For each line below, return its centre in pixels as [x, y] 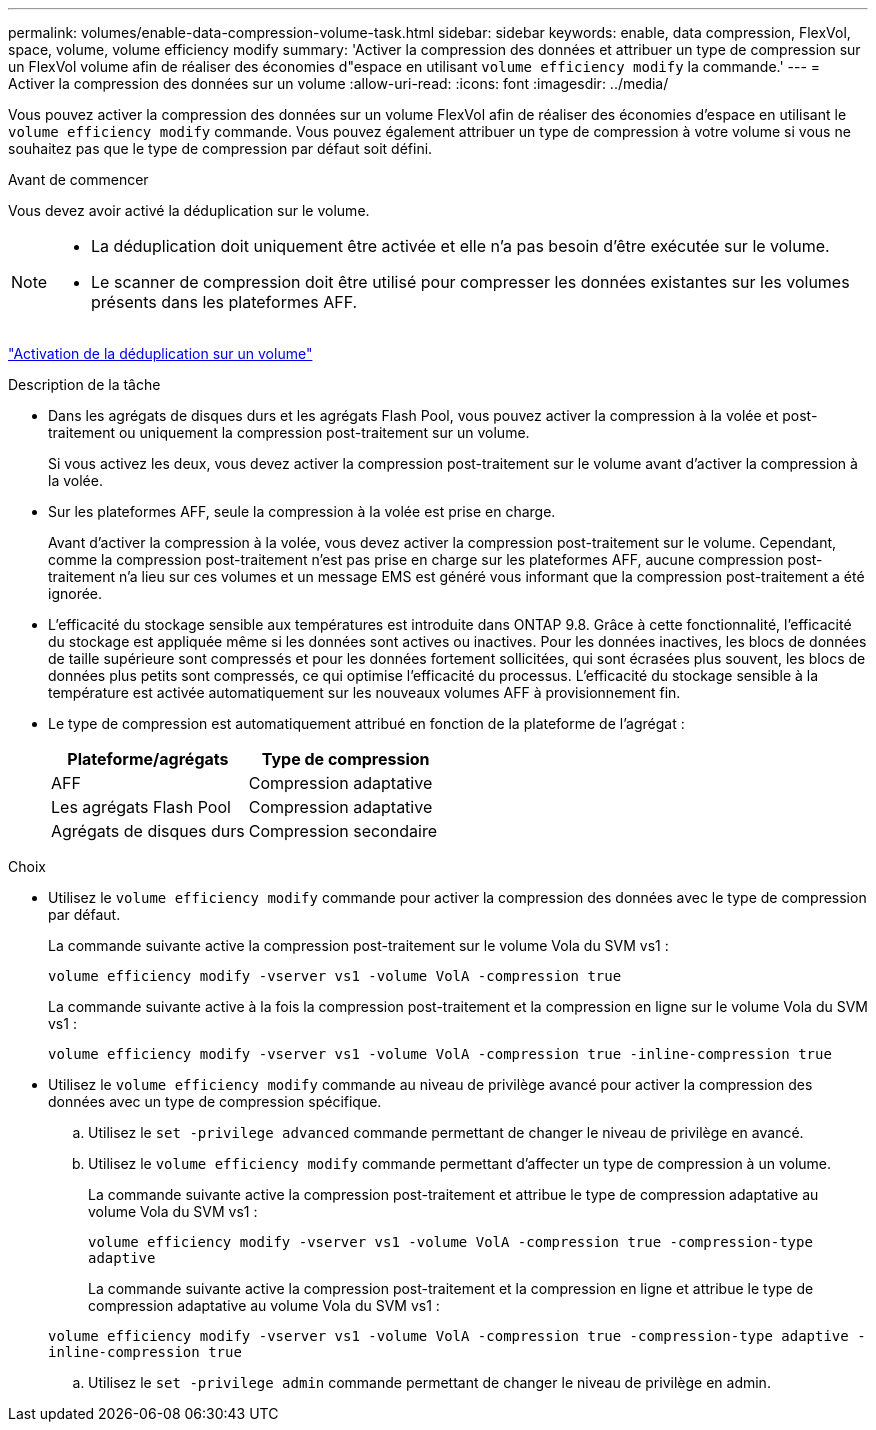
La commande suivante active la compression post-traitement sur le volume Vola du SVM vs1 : [358, 945]
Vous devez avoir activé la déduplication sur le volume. [189, 210]
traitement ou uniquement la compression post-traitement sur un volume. [289, 432]
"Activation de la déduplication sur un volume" [160, 353]
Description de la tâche [84, 384]
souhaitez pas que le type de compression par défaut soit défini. [220, 148]
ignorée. [75, 593]
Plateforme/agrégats [148, 759]
